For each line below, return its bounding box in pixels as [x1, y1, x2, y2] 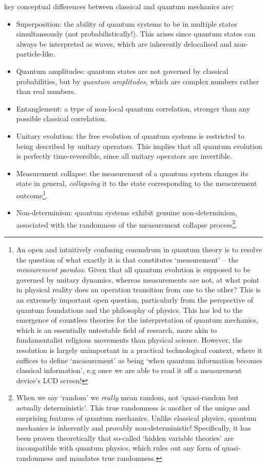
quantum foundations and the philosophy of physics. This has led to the [16, 304, 243, 315]
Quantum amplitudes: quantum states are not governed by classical [16, 65, 228, 76]
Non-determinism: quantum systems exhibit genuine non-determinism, [16, 207, 237, 218]
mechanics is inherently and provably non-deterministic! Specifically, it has [16, 422, 251, 433]
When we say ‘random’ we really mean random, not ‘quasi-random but [16, 392, 239, 403]
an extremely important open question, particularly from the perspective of [16, 294, 254, 305]
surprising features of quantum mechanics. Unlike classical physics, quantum [16, 412, 257, 423]
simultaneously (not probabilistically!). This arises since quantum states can [16, 28, 256, 39]
